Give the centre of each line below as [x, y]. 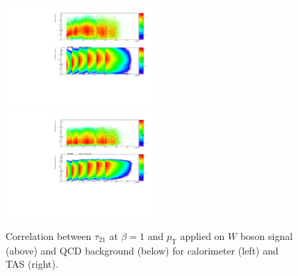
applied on [202, 235]
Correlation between [49, 235]
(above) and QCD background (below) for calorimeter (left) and [142, 250]
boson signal [266, 235]
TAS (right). [32, 264]
